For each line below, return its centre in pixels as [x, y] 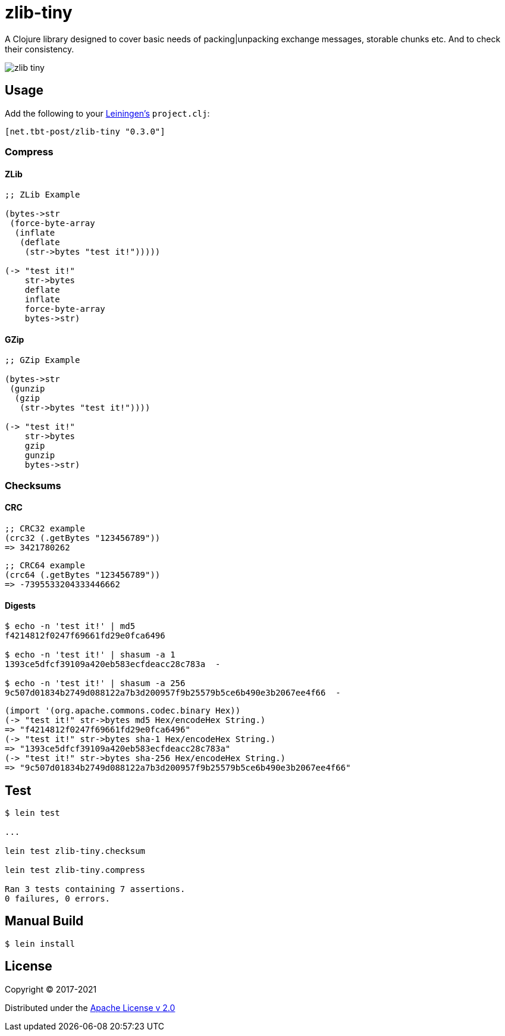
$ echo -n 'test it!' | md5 [70, 626]
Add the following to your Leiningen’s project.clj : [107, 113]
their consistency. [40, 49]
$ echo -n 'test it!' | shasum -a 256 [95, 683]
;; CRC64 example [45, 565]
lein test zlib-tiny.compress [75, 870]
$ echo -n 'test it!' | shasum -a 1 [90, 655]
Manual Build [44, 921]
